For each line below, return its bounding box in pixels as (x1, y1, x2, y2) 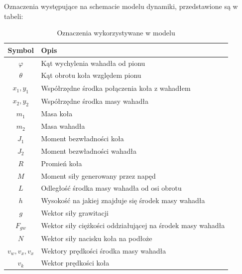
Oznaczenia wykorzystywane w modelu (57, 27, 175, 38)
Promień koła (41, 158, 82, 168)
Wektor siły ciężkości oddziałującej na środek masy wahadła (41, 220, 225, 231)
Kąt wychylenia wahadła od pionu (41, 57, 145, 68)
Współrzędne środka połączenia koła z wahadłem (41, 82, 191, 93)
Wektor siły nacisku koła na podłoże (41, 233, 152, 243)
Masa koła (41, 108, 73, 119)
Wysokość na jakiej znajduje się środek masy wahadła (41, 195, 205, 206)
